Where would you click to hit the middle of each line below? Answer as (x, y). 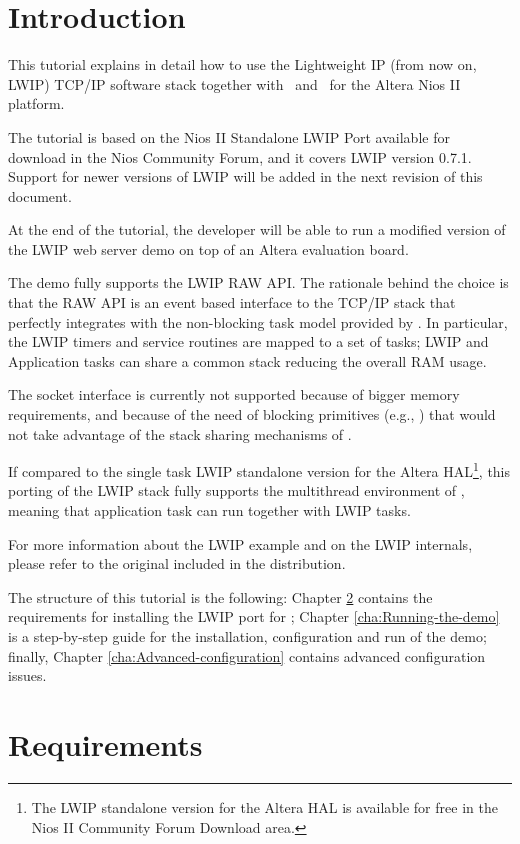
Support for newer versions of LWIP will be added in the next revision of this (245, 176)
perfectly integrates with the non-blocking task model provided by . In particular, (258, 321)
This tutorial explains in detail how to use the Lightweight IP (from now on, (242, 64)
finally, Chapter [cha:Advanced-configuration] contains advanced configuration (247, 655)
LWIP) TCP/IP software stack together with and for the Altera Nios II (234, 83)
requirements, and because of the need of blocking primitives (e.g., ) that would (252, 414)
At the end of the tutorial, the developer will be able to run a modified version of (257, 229)
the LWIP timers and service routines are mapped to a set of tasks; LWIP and (248, 341)
